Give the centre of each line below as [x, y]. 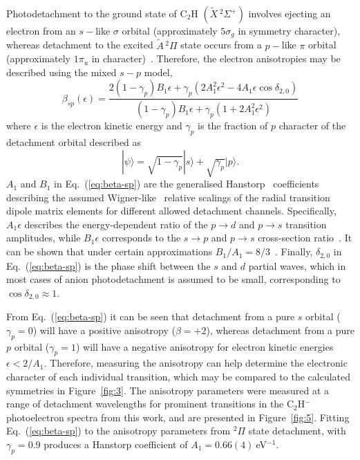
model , [158, 72]
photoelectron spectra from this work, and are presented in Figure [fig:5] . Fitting [178, 417]
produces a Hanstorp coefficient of [116, 444]
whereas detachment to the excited [80, 45]
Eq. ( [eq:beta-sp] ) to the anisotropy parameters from [119, 431]
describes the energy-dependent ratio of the [116, 224]
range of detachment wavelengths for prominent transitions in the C [150, 404]
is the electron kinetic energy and [112, 126]
